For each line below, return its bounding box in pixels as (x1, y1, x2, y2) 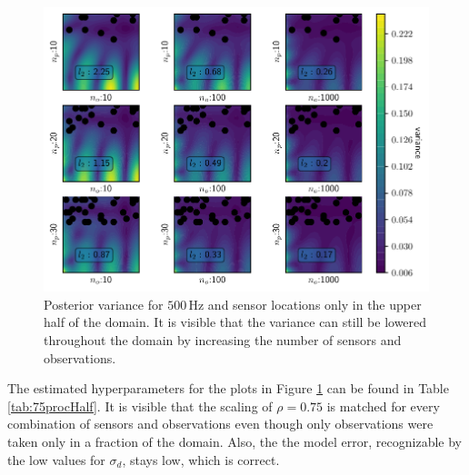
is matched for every (326, 396, 440, 415)
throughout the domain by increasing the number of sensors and (44, 330, 402, 349)
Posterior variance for (44, 294, 164, 313)
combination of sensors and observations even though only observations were (7, 414, 434, 433)
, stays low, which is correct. (122, 450, 280, 469)
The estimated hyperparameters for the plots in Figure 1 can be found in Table (7, 379, 449, 398)
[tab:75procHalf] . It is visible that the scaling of (7, 396, 273, 415)
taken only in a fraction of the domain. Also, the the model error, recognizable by (7, 431, 463, 450)
